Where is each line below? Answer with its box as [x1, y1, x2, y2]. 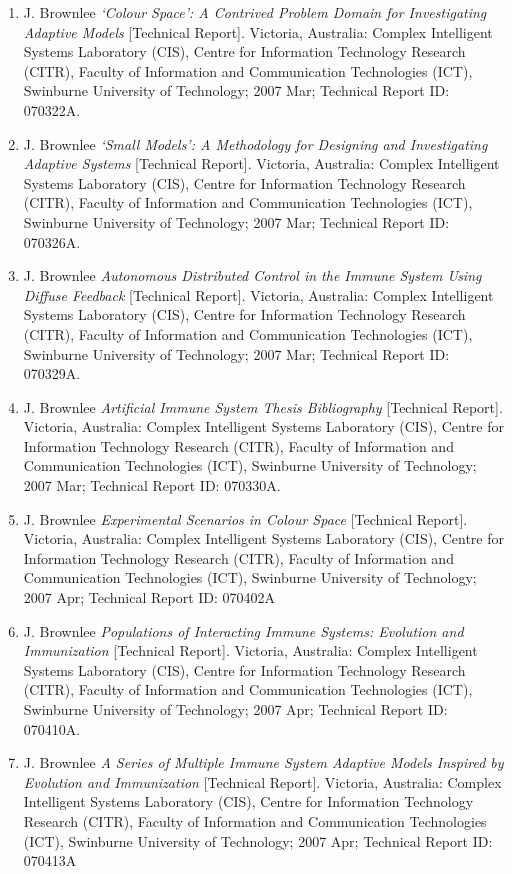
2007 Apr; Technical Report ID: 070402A [23, 587, 276, 608]
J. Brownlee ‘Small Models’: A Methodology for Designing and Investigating [23, 133, 488, 154]
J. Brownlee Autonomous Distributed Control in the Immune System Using [23, 265, 482, 286]
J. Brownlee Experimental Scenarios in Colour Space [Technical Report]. [23, 508, 468, 529]
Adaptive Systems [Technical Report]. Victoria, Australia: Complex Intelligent [23, 153, 500, 174]
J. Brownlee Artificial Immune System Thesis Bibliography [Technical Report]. [23, 396, 503, 417]
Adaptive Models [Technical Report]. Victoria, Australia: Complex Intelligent [23, 21, 493, 42]
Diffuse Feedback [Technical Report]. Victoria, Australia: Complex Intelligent [23, 284, 494, 305]
